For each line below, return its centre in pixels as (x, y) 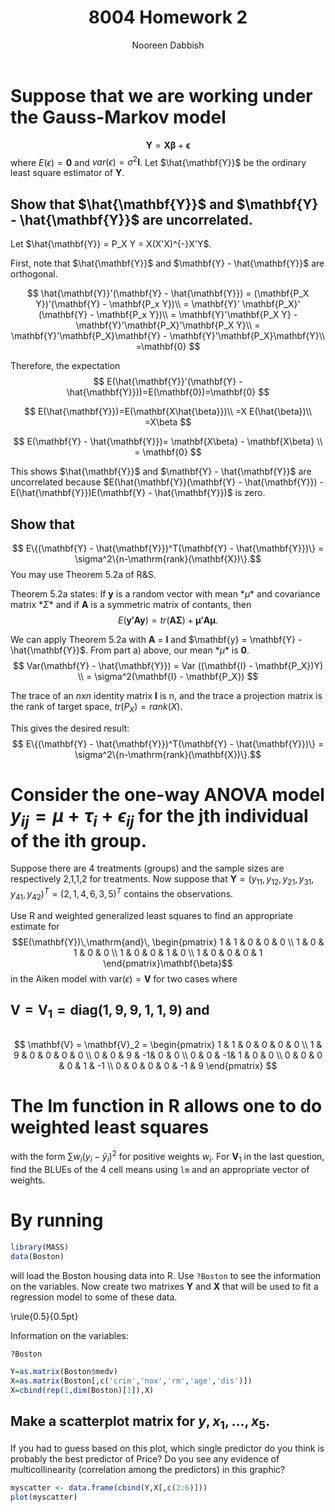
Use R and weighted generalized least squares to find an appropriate (152, 915)
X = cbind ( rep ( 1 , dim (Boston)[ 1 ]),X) (82, 1391)
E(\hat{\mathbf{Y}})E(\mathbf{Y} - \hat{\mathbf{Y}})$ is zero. (138, 493)
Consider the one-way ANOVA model (167, 794)
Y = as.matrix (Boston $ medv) (64, 1372)
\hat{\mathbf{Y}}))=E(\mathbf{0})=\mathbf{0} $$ (168, 392)
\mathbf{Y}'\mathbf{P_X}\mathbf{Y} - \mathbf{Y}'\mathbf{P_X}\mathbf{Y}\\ (168, 336)
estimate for (35, 926)
